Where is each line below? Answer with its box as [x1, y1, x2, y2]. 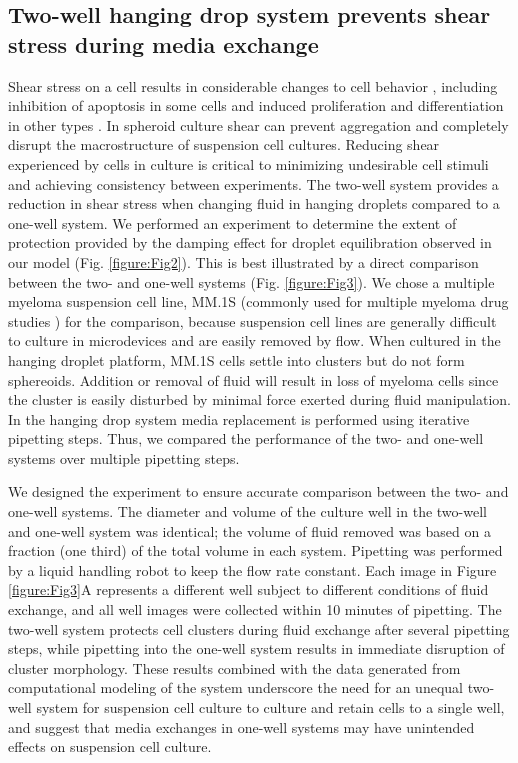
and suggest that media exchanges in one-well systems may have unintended [8, 716, 475, 737]
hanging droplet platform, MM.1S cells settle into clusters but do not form [8, 349, 465, 370]
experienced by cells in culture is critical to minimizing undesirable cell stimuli [8, 153, 489, 174]
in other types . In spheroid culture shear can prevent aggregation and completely [8, 114, 509, 135]
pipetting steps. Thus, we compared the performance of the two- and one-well [8, 428, 484, 449]
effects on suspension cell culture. [8, 736, 212, 757]
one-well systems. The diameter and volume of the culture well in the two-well [8, 501, 487, 522]
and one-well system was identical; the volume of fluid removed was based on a [8, 520, 491, 541]
